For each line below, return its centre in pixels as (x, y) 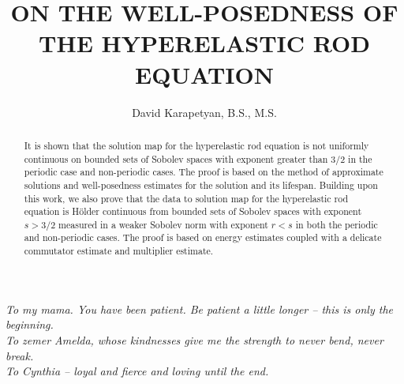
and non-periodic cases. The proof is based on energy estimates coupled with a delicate (203, 237)
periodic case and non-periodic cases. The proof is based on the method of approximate (204, 172)
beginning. (30, 324)
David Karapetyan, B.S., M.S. (204, 112)
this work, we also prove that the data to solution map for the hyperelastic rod (186, 198)
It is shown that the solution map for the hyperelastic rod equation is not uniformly (196, 145)
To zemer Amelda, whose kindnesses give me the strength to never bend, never (195, 339)
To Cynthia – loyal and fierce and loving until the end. (137, 371)
